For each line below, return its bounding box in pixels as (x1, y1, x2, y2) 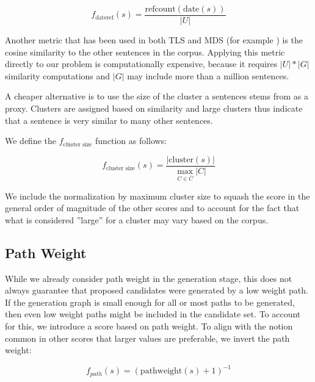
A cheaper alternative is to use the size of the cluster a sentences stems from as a (5, 90, 308, 103)
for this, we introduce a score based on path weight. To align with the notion (5, 320, 293, 333)
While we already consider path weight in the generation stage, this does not (5, 272, 292, 284)
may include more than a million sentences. (127, 69, 289, 82)
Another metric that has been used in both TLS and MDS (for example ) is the (5, 34, 303, 46)
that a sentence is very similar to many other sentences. (5, 114, 213, 126)
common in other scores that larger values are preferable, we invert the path (5, 331, 290, 344)
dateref (95, 14, 114, 21)
